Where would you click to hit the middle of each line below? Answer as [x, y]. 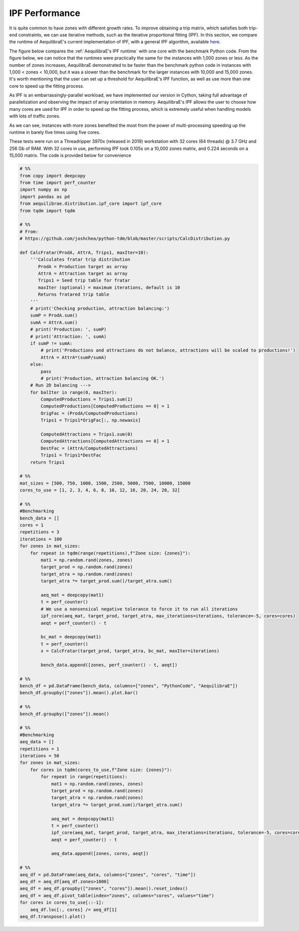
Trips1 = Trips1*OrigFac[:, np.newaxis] [91, 420]
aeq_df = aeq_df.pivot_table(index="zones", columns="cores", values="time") [117, 896]
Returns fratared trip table [74, 294]
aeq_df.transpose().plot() [53, 916]
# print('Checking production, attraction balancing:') [100, 308]
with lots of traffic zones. [35, 116]
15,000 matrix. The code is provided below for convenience [70, 155]
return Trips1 [47, 462]
